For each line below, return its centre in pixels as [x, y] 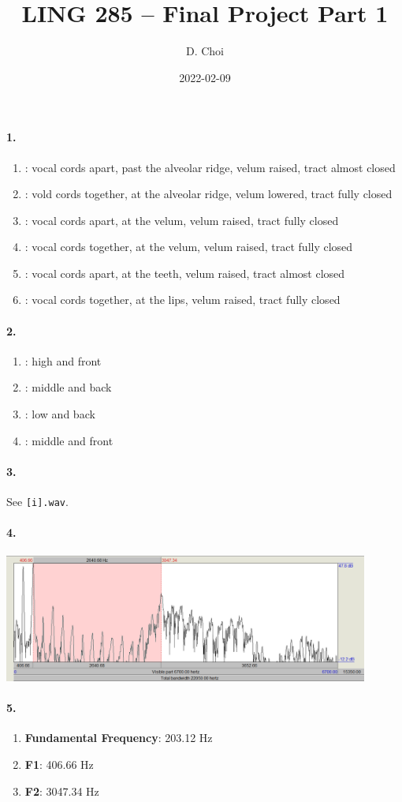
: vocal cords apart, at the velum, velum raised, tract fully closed [182, 220]
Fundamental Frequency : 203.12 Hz [119, 738]
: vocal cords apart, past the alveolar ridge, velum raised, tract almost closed [210, 167]
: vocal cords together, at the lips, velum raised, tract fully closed [182, 300]
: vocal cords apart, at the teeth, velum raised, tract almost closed [185, 273]
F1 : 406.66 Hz [59, 764]
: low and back [60, 414]
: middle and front [69, 440]
